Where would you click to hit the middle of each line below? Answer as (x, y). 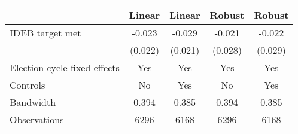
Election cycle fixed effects (65, 67)
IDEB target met (45, 33)
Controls (28, 85)
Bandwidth (33, 102)
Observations (37, 119)
